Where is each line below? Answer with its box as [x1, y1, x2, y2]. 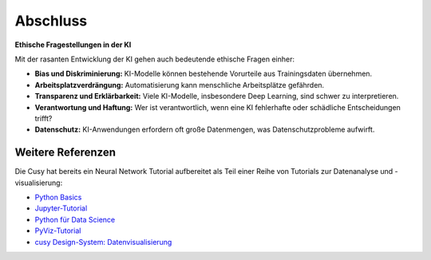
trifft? [34, 113, 53, 123]
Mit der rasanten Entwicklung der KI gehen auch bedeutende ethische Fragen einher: [14, 54, 295, 64]
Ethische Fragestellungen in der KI [14, 40, 132, 49]
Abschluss [14, 12, 88, 30]
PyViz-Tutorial [34, 226, 81, 235]
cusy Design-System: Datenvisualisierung [34, 237, 172, 246]
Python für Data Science [34, 215, 116, 224]
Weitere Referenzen [14, 146, 116, 160]
